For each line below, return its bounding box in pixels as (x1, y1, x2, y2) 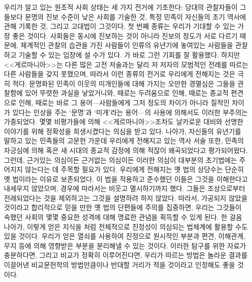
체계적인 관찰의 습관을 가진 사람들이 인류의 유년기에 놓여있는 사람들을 (20, 40, 233, 50)
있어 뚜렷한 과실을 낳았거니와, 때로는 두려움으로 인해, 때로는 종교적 (25, 88, 229, 98)
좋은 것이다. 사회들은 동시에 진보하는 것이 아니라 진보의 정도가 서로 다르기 (12, 30, 238, 40)
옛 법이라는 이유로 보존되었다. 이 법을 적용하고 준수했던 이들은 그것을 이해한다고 (4, 173, 248, 184)
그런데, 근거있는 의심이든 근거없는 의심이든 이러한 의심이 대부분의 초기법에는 (4, 154, 237, 165)
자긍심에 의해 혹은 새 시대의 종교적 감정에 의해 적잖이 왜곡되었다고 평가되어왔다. (4, 145, 248, 155)
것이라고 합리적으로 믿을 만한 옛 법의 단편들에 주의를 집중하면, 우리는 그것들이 (4, 202, 242, 212)
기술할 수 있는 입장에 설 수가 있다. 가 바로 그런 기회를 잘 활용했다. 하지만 (18, 49, 240, 59)
